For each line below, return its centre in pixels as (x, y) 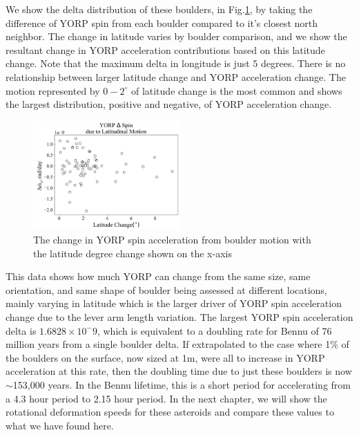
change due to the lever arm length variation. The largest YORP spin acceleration (179, 317)
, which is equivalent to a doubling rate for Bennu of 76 (214, 330)
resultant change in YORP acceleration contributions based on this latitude (165, 49)
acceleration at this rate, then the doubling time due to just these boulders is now (179, 371)
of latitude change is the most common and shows (236, 90)
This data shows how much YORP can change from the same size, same (158, 276)
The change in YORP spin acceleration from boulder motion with (172, 240)
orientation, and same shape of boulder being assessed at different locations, (166, 289)
